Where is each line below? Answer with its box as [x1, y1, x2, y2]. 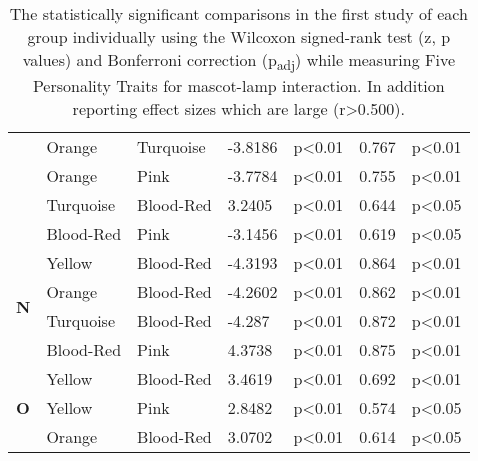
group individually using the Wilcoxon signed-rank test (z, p [27, 25, 451, 48]
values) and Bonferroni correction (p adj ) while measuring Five [22, 48, 455, 75]
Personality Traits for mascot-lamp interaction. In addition [32, 74, 445, 98]
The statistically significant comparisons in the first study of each [9, 2, 468, 25]
